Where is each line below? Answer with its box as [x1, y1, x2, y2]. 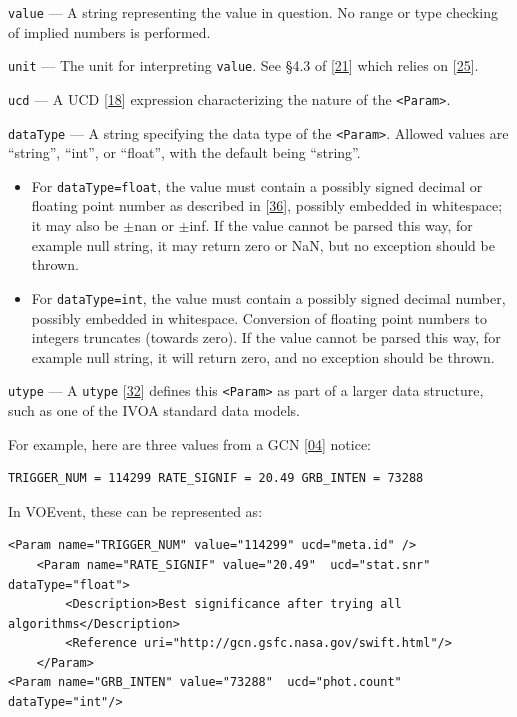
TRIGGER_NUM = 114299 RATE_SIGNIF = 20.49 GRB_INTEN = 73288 [8, 471, 424, 486]
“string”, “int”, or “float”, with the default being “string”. [8, 142, 361, 163]
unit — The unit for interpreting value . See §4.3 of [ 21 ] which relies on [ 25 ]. [8, 55, 479, 76]
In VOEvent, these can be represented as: [8, 500, 263, 521]
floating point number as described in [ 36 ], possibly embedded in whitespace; [31, 195, 503, 216]
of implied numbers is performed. [8, 21, 211, 42]
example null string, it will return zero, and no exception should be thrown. [31, 346, 495, 367]
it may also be [31, 215, 119, 236]
